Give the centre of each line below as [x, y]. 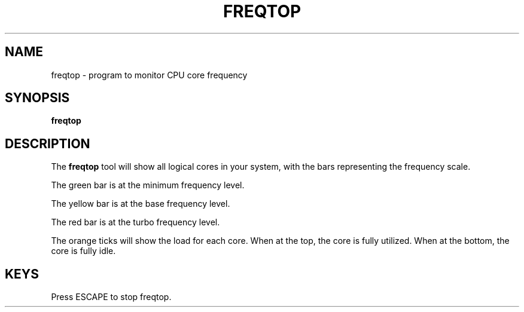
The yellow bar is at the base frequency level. [141, 204]
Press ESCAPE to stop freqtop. [111, 297]
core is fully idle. [83, 251]
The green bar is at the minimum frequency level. [148, 185]
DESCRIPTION [48, 143]
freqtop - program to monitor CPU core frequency [149, 75]
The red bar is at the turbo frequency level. [135, 222]
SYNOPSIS [37, 98]
